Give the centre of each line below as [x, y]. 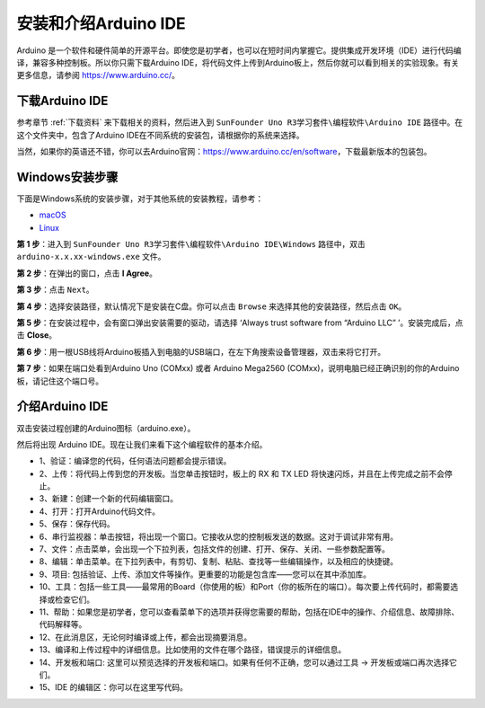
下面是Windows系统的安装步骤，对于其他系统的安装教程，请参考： [140, 199]
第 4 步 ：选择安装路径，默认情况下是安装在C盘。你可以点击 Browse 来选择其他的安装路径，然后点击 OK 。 [212, 306]
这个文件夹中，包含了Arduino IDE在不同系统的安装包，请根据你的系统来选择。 [160, 135]
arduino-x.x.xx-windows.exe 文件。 [91, 257]
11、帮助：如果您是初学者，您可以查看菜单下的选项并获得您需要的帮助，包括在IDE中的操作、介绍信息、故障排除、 [249, 612]
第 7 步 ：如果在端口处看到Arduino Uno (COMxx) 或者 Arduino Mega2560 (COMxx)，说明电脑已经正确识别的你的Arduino [238, 368]
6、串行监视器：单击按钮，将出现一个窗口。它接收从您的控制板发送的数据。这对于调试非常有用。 [219, 536]
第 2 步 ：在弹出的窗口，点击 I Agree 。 [87, 273]
